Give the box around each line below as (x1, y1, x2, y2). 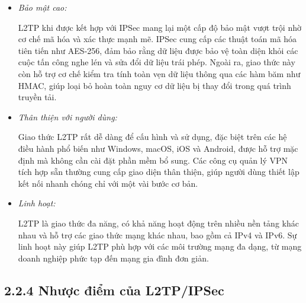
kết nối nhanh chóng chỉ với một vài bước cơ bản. (18, 177, 198, 189)
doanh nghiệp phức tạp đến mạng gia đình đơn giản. (18, 251, 209, 264)
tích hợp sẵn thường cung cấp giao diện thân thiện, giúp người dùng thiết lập (18, 165, 299, 178)
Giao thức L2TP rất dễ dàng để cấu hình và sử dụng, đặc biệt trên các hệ (18, 130, 287, 143)
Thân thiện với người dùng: (18, 110, 117, 123)
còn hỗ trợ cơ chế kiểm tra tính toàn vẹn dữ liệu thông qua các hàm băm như (18, 67, 301, 79)
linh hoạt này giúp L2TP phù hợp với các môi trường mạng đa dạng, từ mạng (18, 240, 302, 253)
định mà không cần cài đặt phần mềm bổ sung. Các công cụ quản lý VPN (18, 154, 288, 166)
